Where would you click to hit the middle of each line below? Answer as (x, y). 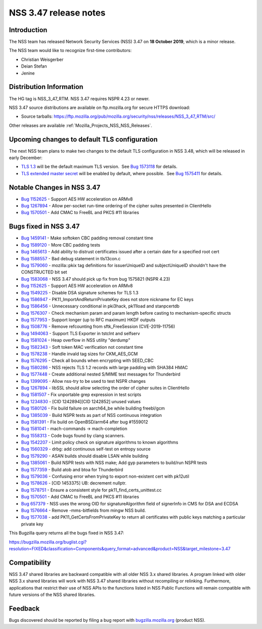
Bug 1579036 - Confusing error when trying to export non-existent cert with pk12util (105, 476)
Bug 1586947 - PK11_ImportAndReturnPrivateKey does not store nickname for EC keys (107, 299)
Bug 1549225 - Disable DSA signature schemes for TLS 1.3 (80, 292)
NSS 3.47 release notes (57, 13)
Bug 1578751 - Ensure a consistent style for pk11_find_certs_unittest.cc (91, 490)
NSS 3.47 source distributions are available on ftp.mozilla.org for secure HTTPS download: (99, 108)
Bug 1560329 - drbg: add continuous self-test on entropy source (86, 449)
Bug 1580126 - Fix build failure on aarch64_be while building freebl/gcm (93, 408)
